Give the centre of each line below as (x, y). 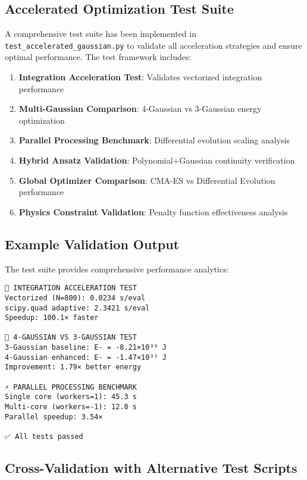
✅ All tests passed (44, 437)
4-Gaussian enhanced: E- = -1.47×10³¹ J (86, 357)
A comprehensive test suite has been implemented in (101, 34)
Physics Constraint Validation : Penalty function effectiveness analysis (153, 211)
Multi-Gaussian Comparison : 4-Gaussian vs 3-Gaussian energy (140, 109)
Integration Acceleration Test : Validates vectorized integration (140, 77)
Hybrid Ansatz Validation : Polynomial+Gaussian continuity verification (157, 160)
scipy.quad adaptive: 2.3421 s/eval (77, 308)
